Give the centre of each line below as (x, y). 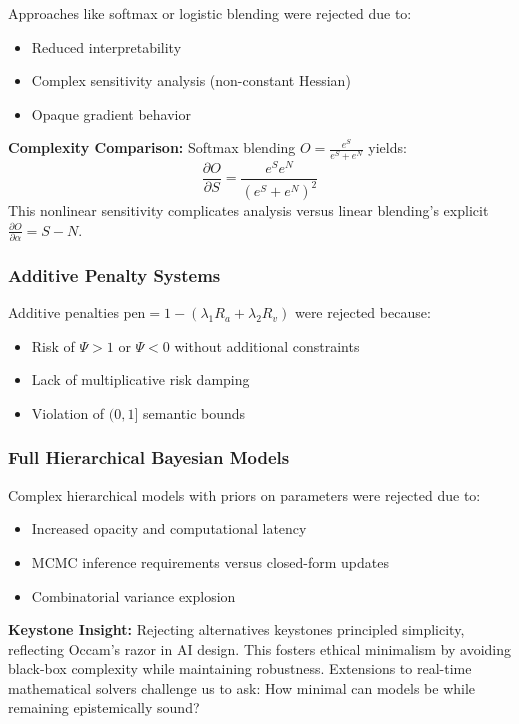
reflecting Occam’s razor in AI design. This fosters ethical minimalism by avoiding (260, 648)
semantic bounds (194, 412)
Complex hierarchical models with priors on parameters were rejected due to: (244, 494)
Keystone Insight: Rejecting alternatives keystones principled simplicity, (236, 629)
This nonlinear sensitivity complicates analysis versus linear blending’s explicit (248, 210)
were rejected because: (362, 312)
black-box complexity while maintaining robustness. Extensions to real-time (240, 668)
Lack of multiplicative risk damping (140, 379)
